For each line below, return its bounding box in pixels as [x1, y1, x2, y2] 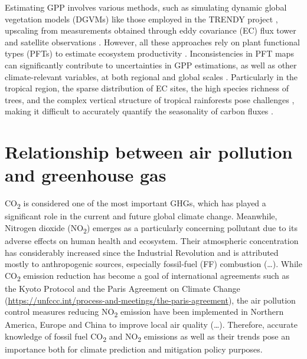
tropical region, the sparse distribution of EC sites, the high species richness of [5, 82, 289, 94]
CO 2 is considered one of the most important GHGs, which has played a [5, 197, 266, 211]
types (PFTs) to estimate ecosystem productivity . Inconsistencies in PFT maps [5, 47, 294, 60]
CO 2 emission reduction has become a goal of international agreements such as [5, 269, 289, 283]
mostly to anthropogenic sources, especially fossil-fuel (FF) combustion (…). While [5, 258, 302, 270]
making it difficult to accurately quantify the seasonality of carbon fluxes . [5, 105, 273, 117]
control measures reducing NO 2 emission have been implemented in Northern [5, 305, 284, 319]
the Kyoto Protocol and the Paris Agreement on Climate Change [5, 282, 240, 294]
